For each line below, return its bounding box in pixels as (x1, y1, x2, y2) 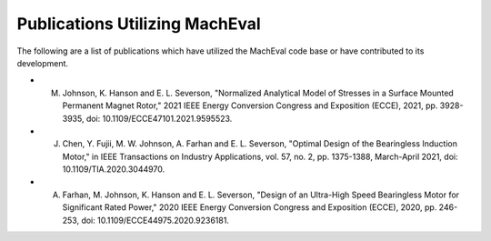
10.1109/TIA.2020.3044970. (62, 164, 165, 175)
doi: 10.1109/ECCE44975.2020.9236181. (81, 215, 229, 226)
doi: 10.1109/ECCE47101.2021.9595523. (85, 113, 233, 124)
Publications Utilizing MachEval (16, 14, 261, 34)
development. (16, 57, 68, 68)
